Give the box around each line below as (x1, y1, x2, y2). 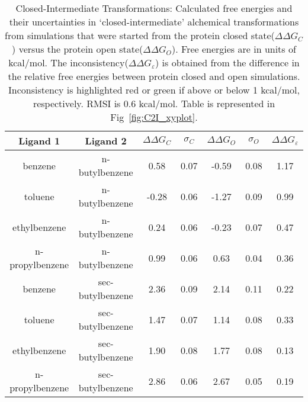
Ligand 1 (18, 134, 60, 147)
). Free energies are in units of (172, 42, 296, 56)
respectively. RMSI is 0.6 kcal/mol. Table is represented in (33, 97, 275, 110)
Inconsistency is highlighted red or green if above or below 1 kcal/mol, (8, 83, 300, 97)
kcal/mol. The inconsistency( (8, 56, 129, 69)
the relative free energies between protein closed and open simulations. (8, 69, 300, 83)
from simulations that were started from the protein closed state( (5, 28, 275, 42)
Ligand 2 (85, 134, 127, 147)
